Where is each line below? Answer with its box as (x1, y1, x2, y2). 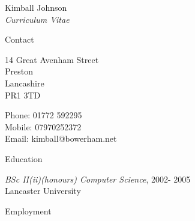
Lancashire (5, 76, 44, 89)
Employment (5, 204, 52, 217)
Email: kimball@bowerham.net (5, 132, 117, 145)
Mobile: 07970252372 (5, 120, 82, 133)
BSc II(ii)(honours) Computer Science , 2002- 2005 (5, 172, 191, 185)
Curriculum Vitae (5, 13, 70, 25)
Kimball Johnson (5, 1, 67, 13)
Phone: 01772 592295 (5, 109, 82, 121)
